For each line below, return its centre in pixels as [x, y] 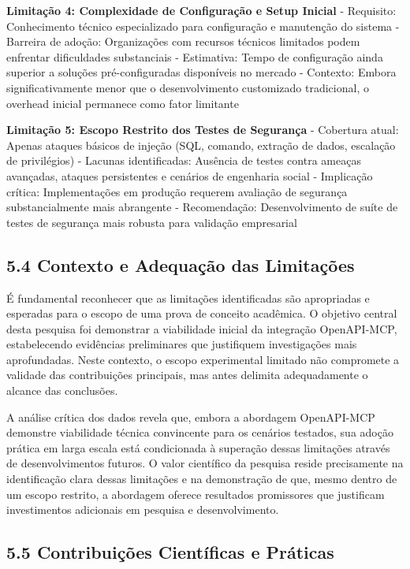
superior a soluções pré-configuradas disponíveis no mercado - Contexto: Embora [201, 72]
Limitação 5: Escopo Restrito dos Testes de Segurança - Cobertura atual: [203, 130]
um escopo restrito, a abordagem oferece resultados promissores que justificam [196, 494]
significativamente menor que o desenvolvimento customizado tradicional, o [188, 87]
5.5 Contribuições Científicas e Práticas [170, 552]
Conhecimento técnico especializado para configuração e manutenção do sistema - [203, 26]
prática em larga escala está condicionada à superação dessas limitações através [198, 447]
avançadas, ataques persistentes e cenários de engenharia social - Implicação [190, 175]
